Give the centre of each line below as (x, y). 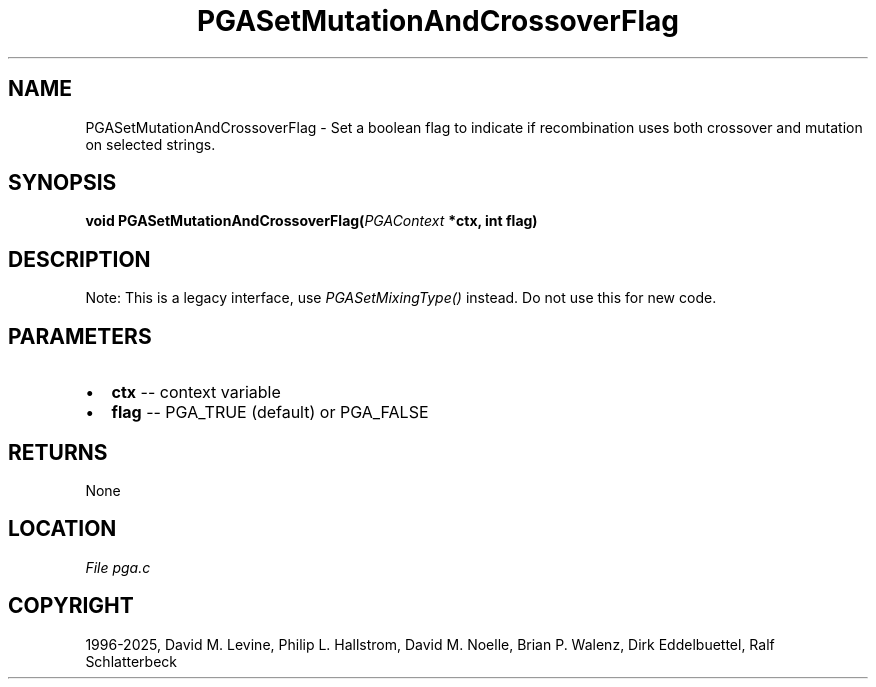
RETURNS (58, 452)
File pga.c (118, 567)
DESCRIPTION (79, 259)
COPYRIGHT (71, 606)
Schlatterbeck (131, 661)
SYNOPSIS (62, 183)
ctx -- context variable (196, 392)
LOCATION (62, 529)
